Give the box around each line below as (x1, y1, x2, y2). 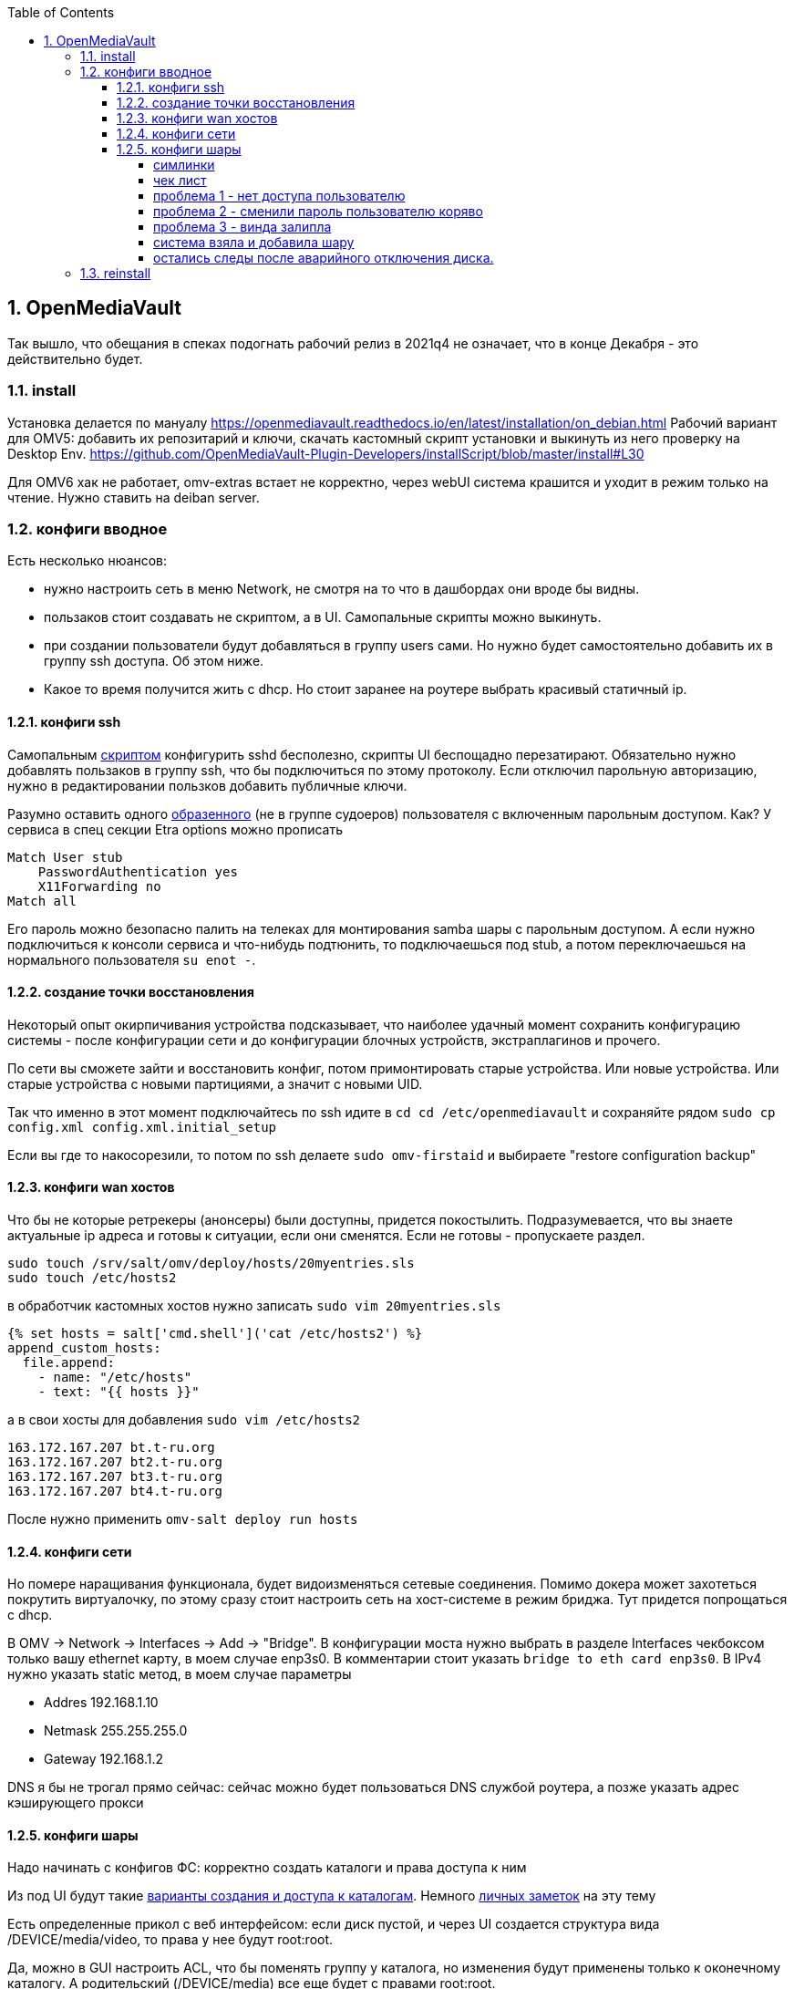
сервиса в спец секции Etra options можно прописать (7, 821, 344, 837)
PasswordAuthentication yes (37, 864, 238, 879)
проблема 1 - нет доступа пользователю (153, 188, 406, 203)
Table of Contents (7, 5, 115, 20)
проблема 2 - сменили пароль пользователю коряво (153, 203, 483, 219)
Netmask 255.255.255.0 (44, 1723, 188, 1739)
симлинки (153, 157, 215, 172)
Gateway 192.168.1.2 (44, 1751, 164, 1767)
